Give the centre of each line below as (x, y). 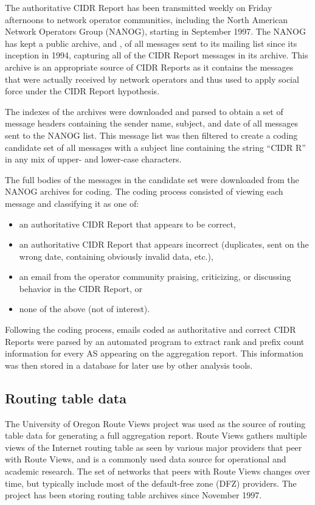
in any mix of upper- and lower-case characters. (93, 159)
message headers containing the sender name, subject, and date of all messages (152, 123)
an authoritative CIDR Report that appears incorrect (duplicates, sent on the (164, 244)
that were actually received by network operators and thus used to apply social (152, 79)
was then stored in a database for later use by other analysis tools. (129, 365)
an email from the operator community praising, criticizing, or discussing (155, 277)
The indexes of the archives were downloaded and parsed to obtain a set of (144, 111)
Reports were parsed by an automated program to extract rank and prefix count (155, 341)
